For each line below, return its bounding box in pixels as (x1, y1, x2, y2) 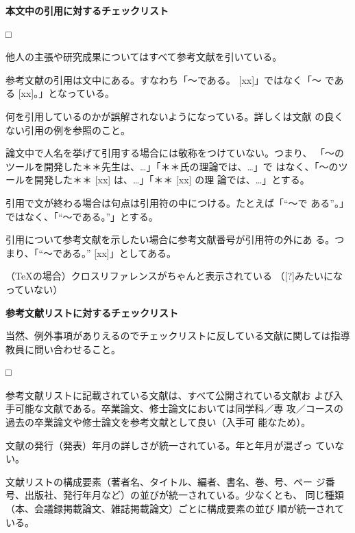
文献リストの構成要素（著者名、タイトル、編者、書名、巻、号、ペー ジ (5, 474, 326, 488)
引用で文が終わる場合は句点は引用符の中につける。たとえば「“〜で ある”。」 (5, 195, 349, 209)
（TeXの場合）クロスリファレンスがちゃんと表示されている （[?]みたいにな (5, 269, 343, 283)
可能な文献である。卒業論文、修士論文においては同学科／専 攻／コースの (14, 401, 344, 416)
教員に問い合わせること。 (5, 341, 121, 356)
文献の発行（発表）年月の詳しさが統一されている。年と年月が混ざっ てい (5, 438, 335, 452)
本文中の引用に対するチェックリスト (5, 3, 169, 17)
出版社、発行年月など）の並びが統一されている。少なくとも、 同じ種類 (24, 488, 344, 502)
